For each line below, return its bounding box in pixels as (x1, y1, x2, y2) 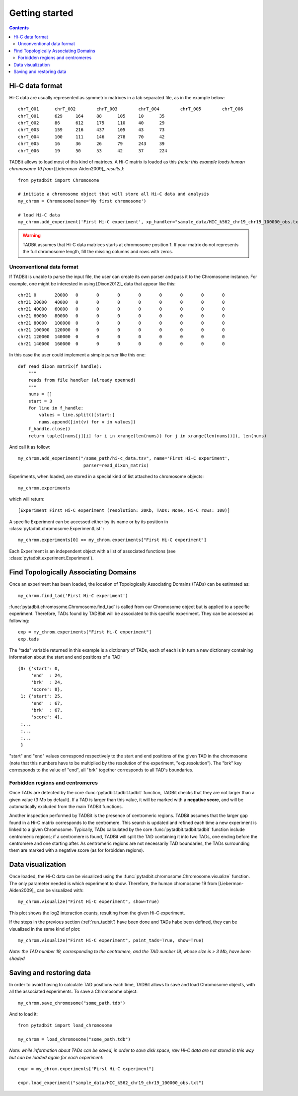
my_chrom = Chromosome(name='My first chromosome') (18, 198, 147, 204)
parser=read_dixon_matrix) (83, 462, 149, 468)
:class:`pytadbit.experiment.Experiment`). (9, 555, 94, 561)
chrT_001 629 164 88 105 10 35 (18, 113, 165, 119)
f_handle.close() (28, 426, 71, 432)
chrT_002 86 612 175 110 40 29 (18, 120, 165, 126)
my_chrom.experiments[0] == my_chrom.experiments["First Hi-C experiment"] (18, 537, 207, 543)
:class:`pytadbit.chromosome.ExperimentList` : (9, 526, 104, 532)
